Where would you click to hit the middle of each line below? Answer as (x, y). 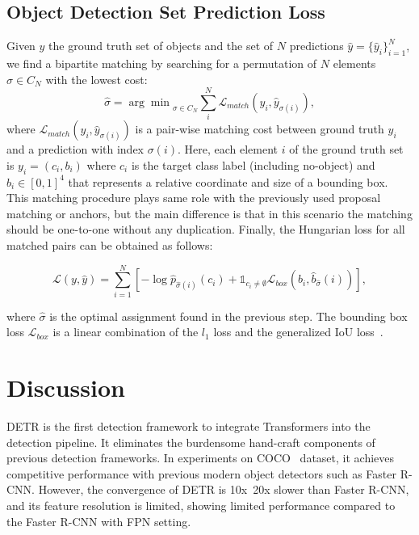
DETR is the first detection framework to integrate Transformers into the (189, 426)
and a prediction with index (75, 149)
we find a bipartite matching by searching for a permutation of (162, 63)
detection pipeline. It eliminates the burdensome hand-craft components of (191, 442)
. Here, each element (228, 149)
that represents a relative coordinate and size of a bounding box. (228, 181)
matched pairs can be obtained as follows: (110, 245)
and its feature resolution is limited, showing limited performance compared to (201, 506)
